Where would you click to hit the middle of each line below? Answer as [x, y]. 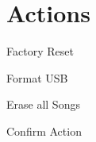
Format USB [37, 77]
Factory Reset [40, 51]
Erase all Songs [43, 104]
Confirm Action [44, 130]
